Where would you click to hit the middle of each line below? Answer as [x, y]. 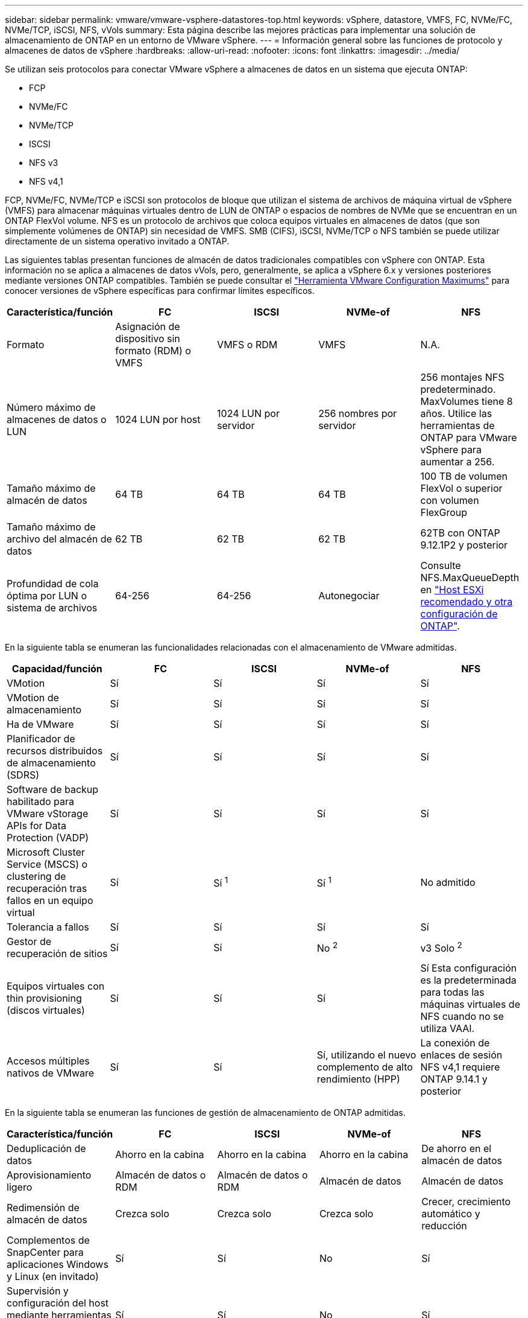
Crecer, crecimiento [466, 1202]
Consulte [441, 565]
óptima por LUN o [47, 596]
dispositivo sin [148, 339]
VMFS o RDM [247, 345]
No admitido [448, 882]
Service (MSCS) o [47, 864]
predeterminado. [458, 389]
